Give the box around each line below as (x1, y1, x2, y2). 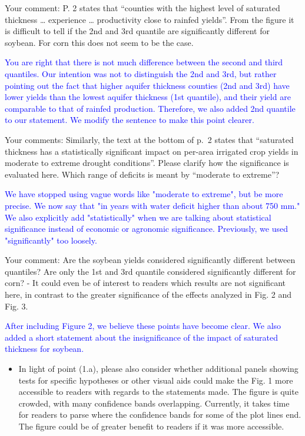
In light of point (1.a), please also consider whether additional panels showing (18, 362, 299, 375)
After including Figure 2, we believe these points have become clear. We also (5, 319, 281, 332)
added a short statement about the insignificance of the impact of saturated (5, 331, 278, 343)
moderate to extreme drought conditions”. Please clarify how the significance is (5, 157, 289, 169)
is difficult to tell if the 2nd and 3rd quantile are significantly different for (5, 25, 270, 37)
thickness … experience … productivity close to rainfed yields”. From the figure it (5, 13, 294, 25)
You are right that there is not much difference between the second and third (5, 56, 283, 68)
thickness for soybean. (5, 342, 84, 355)
